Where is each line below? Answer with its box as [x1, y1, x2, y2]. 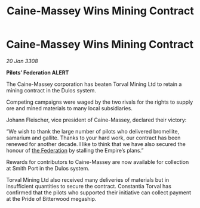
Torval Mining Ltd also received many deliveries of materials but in [6, 176, 170, 183]
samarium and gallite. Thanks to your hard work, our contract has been [6, 134, 181, 141]
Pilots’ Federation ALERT [6, 69, 69, 76]
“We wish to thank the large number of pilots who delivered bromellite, [6, 128, 180, 135]
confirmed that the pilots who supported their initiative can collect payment [6, 189, 191, 196]
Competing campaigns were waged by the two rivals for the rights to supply [6, 98, 193, 105]
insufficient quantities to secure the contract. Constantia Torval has [6, 182, 172, 190]
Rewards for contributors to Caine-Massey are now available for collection [6, 158, 189, 165]
